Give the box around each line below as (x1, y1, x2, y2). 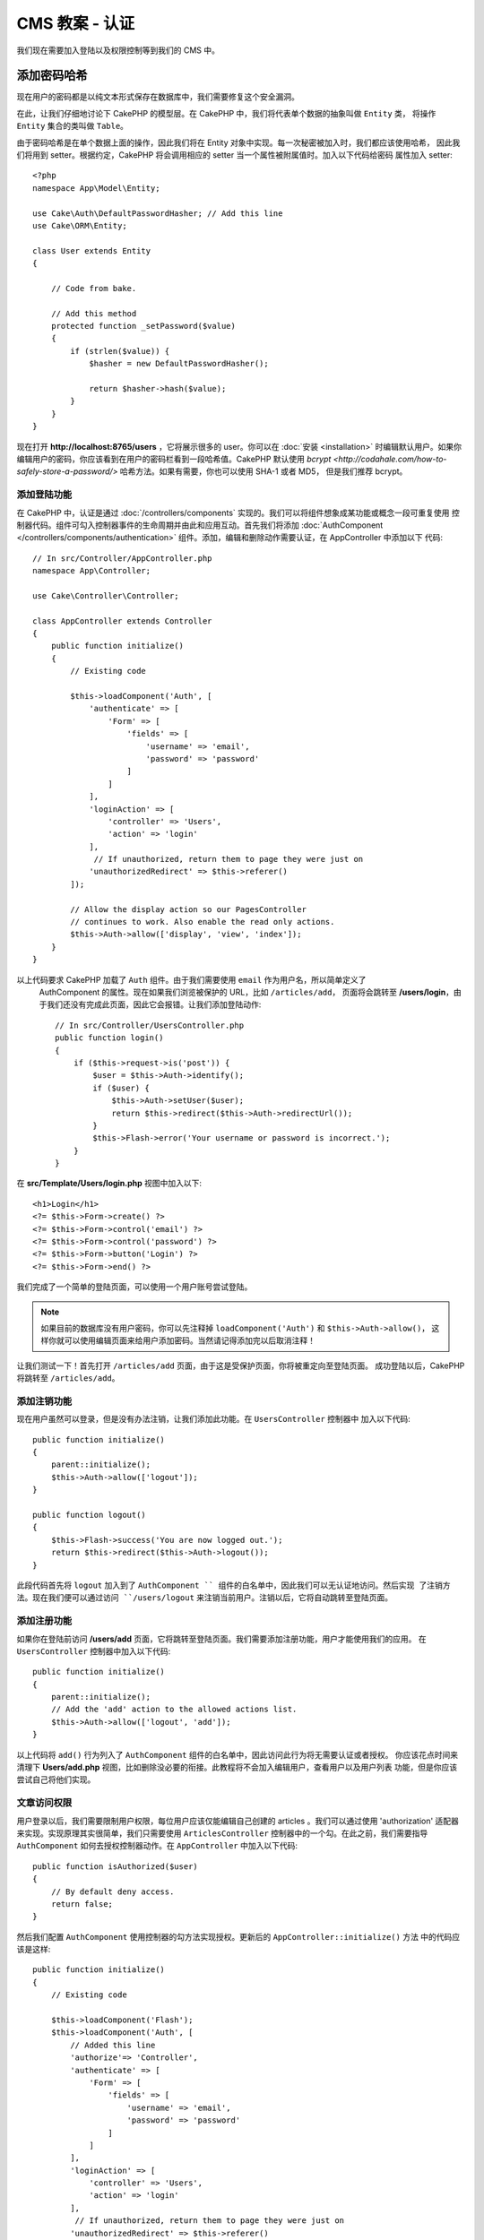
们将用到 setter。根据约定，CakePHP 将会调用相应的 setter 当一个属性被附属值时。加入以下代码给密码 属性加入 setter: (16, 150, 453, 160)
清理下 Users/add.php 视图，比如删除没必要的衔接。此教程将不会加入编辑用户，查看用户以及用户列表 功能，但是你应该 (16, 1762, 458, 1773)
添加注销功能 (16, 1394, 73, 1407)
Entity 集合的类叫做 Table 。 (16, 121, 129, 132)
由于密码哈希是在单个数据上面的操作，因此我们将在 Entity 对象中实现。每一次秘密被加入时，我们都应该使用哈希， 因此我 (16, 137, 461, 148)
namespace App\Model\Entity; (32, 183, 160, 193)
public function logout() (32, 1510, 147, 1521)
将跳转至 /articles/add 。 (16, 1373, 120, 1383)
